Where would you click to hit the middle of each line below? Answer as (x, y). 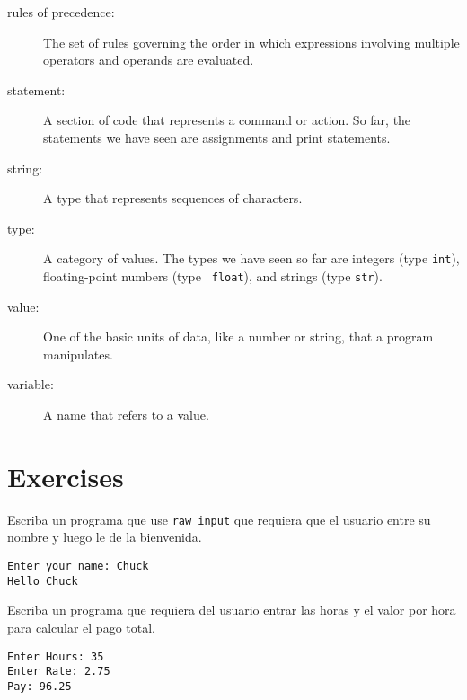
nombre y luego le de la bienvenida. (105, 537)
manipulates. (78, 354)
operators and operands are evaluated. (149, 60)
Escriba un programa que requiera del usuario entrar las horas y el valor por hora (232, 610)
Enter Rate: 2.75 (59, 672)
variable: (31, 384)
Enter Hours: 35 (56, 656)
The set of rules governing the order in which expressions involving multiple (251, 42)
